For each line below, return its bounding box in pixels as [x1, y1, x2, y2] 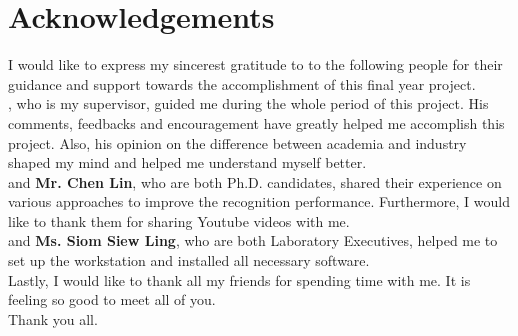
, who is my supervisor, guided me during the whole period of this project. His [8, 93, 489, 114]
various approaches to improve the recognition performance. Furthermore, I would [8, 191, 510, 212]
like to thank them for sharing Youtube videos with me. [8, 210, 350, 231]
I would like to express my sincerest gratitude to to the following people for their [8, 54, 503, 75]
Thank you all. [8, 308, 98, 329]
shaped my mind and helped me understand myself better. [8, 152, 367, 173]
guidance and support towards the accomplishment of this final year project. [8, 73, 476, 94]
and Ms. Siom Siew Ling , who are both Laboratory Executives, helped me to [8, 230, 498, 251]
